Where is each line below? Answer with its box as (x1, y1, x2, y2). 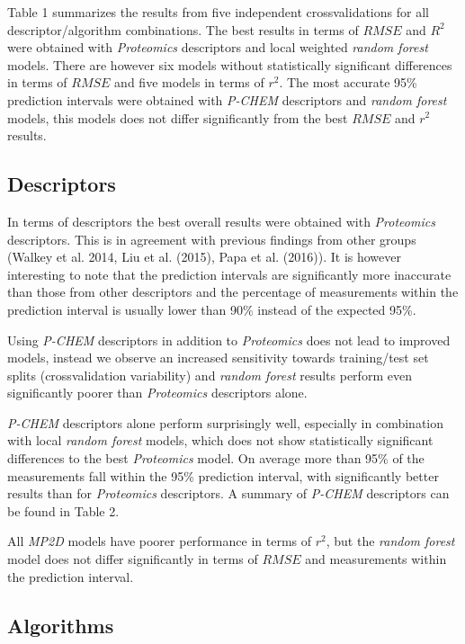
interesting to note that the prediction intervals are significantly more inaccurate (7, 264, 452, 283)
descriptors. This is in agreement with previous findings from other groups (7, 229, 416, 248)
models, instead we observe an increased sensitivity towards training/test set (7, 348, 429, 367)
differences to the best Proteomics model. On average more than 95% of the (7, 449, 425, 468)
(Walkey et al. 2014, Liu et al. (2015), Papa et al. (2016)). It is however (7, 247, 401, 266)
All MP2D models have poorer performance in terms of (7, 532, 312, 550)
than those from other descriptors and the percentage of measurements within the (7, 282, 459, 301)
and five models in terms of (114, 73, 264, 92)
